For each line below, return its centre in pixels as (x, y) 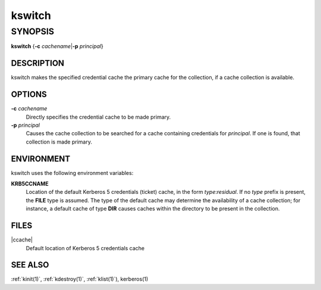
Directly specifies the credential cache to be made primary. (98, 117)
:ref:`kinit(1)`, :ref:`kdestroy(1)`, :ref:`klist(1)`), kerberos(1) (80, 279)
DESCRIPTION (38, 63)
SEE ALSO (30, 265)
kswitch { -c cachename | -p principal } (57, 46)
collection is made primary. (59, 142)
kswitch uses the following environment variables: (72, 173)
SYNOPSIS (33, 31)
